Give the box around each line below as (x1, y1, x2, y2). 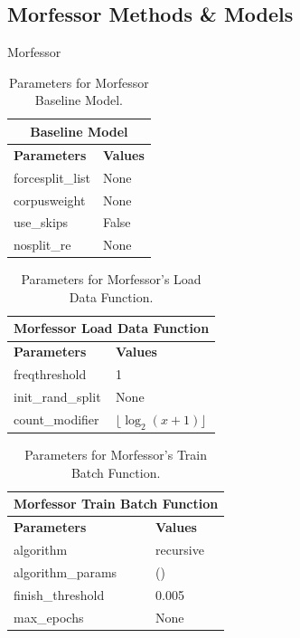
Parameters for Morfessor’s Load (21, 270, 202, 289)
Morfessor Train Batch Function (14, 494, 219, 513)
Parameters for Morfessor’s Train (24, 445, 208, 464)
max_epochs (14, 607, 84, 626)
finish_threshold (14, 585, 105, 604)
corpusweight (14, 190, 86, 209)
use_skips (14, 213, 69, 232)
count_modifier (14, 410, 99, 429)
